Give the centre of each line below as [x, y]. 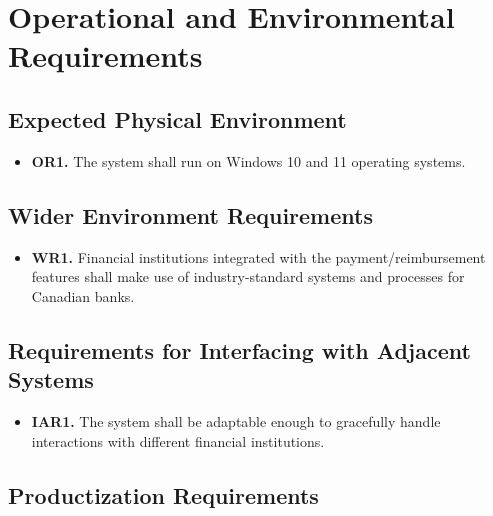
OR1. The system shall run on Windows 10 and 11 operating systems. [248, 160]
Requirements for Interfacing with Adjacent [239, 349]
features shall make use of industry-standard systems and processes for [248, 276]
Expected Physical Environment [177, 118]
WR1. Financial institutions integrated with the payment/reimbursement [258, 256]
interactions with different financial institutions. [178, 440]
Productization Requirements [163, 494]
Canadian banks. [83, 295]
